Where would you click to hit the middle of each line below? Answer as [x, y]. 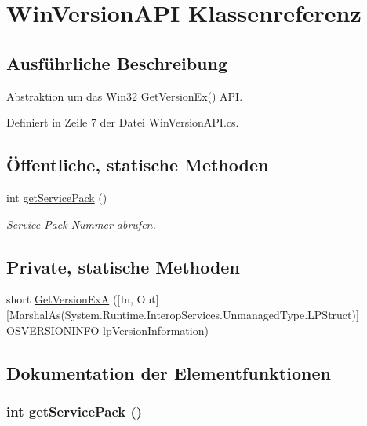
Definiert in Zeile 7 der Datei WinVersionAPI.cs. [123, 122]
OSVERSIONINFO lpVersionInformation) [107, 330]
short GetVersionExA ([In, [70, 299]
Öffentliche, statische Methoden [138, 165]
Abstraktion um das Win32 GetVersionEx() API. [125, 95]
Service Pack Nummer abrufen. [81, 224]
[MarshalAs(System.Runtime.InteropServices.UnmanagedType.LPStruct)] [183, 314]
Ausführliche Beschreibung [117, 62]
